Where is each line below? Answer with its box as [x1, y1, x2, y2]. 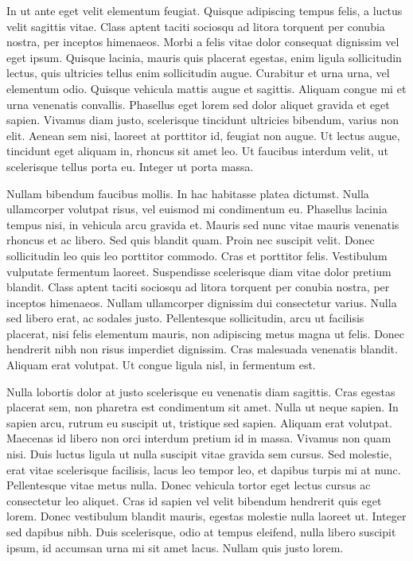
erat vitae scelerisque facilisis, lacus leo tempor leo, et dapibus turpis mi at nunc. [6, 461, 401, 477]
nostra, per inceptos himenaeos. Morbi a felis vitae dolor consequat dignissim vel [6, 33, 399, 50]
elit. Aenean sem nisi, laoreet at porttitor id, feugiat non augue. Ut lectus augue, [6, 127, 400, 143]
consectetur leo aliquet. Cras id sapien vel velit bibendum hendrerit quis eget [6, 492, 382, 508]
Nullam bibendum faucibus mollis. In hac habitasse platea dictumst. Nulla [6, 185, 369, 201]
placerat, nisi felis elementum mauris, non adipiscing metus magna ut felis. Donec [6, 325, 405, 341]
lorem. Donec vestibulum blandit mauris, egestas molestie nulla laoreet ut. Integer [6, 508, 407, 524]
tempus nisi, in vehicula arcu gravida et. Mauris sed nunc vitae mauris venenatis [6, 216, 399, 232]
